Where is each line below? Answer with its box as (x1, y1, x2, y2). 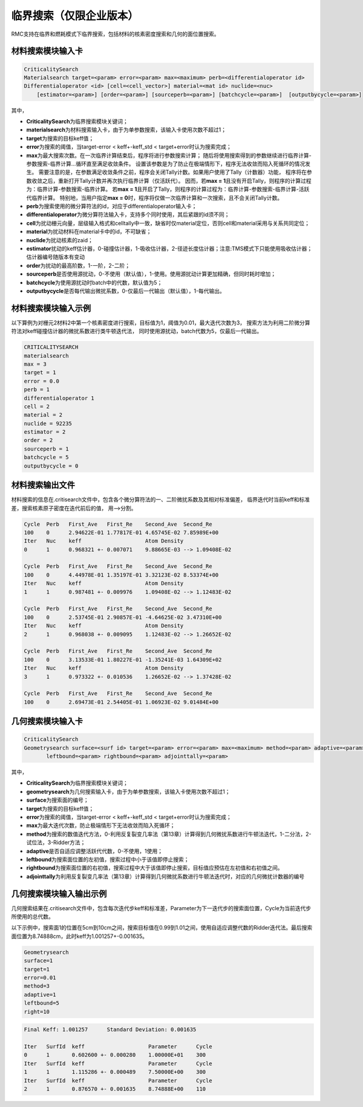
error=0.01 (24, 974, 56, 981)
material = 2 (24, 412, 63, 418)
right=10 (24, 1008, 50, 1015)
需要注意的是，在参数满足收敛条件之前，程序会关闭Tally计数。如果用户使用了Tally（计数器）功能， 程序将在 (38, 168, 307, 176)
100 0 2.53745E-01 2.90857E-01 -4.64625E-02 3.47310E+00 (24, 613, 222, 621)
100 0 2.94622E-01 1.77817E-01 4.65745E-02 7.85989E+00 (24, 529, 219, 536)
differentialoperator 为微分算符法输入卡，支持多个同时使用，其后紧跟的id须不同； (26, 211, 230, 218)
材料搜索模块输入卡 (11, 46, 83, 56)
